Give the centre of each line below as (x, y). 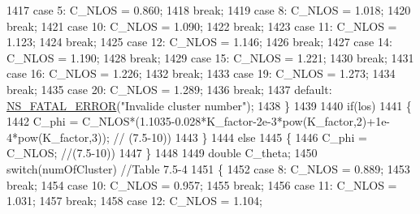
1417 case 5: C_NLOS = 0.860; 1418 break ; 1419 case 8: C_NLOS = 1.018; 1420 (209, 10)
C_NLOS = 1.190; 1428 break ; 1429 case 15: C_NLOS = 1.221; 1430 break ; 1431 (210, 57)
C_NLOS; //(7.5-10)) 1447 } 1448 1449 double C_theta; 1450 (162, 153)
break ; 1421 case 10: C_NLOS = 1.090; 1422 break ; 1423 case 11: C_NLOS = (202, 26)
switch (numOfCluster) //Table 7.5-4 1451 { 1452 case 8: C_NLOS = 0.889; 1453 (208, 168)
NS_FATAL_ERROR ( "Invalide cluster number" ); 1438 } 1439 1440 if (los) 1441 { (209, 105)
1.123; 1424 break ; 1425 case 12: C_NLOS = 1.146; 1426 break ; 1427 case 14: (199, 42)
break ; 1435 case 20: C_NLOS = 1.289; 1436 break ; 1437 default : (169, 89)
